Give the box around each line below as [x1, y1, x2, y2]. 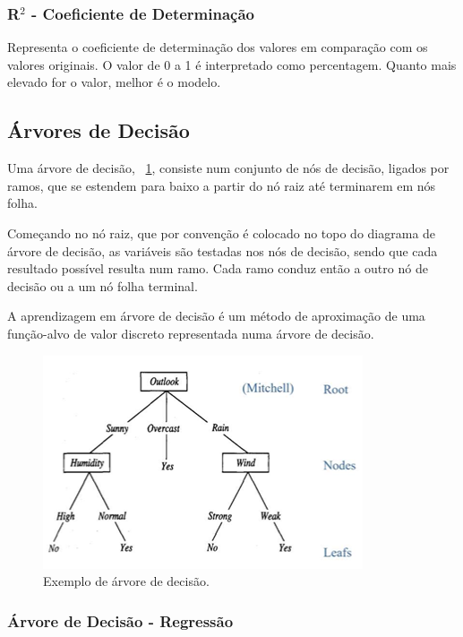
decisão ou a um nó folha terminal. [7, 276, 198, 295]
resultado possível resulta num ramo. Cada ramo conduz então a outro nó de [7, 259, 428, 278]
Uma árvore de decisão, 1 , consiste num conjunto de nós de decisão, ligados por [7, 159, 450, 177]
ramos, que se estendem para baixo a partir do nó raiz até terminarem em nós [7, 176, 436, 194]
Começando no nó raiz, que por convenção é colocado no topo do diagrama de [7, 223, 436, 242]
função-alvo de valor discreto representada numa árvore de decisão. [7, 323, 374, 342]
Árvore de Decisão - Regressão [7, 609, 234, 632]
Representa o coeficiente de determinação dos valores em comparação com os [7, 38, 428, 56]
